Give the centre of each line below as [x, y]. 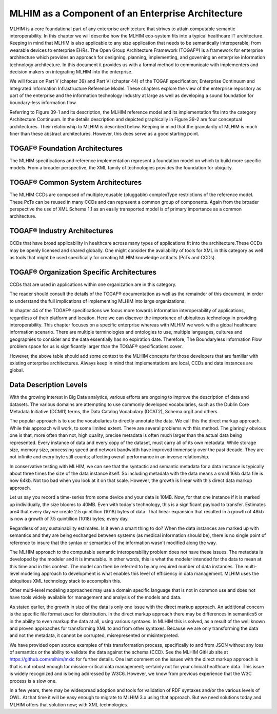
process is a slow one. [33, 681]
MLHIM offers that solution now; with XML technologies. [69, 705]
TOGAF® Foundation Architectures [66, 148]
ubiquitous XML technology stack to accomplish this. [65, 581]
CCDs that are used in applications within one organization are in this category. [93, 284]
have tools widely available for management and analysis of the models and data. [95, 597]
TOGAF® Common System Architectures [76, 182]
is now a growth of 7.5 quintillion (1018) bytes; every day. [69, 519]
